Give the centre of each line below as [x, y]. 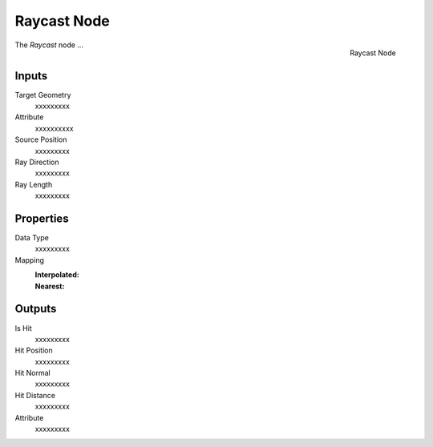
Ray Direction [37, 162]
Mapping [29, 260]
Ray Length [34, 184]
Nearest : [50, 286]
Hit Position [34, 350]
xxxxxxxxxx [54, 128]
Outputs [36, 309]
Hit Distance [35, 395]
